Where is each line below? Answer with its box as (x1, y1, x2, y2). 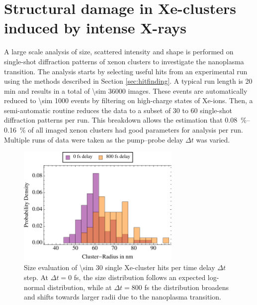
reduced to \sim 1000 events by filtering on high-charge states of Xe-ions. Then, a (4, 95, 253, 106)
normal (24, 282, 45, 292)
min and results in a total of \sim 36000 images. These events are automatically (4, 85, 248, 96)
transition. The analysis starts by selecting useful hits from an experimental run (4, 66, 248, 76)
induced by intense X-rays (4, 17, 187, 38)
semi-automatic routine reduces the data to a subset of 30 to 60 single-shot (4, 105, 232, 115)
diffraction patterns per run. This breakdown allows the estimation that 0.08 (4, 115, 238, 125)
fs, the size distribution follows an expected (74, 272, 206, 283)
